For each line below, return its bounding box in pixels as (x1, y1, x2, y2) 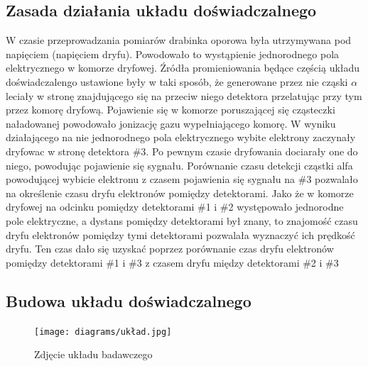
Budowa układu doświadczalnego (6, 289, 251, 311)
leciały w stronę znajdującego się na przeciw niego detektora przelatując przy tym (6, 88, 362, 103)
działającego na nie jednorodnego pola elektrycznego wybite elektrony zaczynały (6, 130, 356, 145)
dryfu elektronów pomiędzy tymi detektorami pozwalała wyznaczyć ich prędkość (6, 227, 355, 242)
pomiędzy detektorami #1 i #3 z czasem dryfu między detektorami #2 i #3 (6, 255, 339, 270)
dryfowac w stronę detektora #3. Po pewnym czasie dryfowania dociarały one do (6, 143, 358, 158)
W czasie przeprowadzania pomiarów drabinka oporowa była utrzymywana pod (6, 33, 352, 48)
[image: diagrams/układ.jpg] (34, 326, 172, 337)
